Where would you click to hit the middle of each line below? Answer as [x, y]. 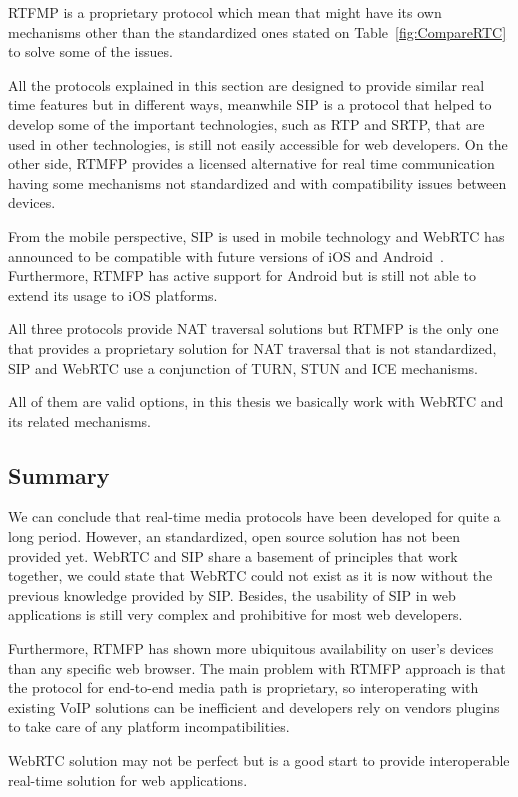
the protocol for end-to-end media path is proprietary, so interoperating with [243, 687]
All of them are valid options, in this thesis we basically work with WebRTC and [256, 401]
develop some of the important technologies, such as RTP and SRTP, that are [246, 123]
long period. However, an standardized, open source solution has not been [234, 536]
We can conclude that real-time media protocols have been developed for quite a [254, 516]
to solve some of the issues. [90, 51]
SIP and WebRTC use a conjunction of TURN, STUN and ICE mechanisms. [243, 367]
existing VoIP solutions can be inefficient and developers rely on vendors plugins [254, 706]
